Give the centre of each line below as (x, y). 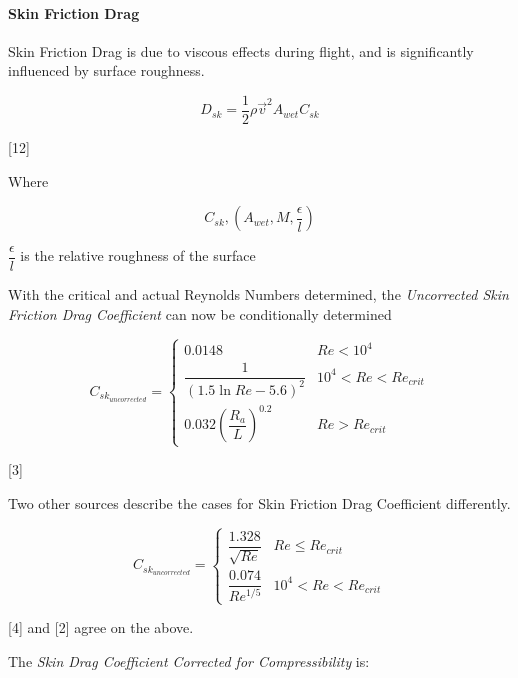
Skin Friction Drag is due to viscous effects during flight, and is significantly (241, 50)
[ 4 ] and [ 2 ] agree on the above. (101, 627)
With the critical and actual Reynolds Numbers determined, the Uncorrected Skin (258, 294)
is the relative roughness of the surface (138, 255)
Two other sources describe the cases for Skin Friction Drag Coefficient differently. (259, 503)
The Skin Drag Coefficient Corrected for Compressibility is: (189, 660)
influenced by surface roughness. (106, 70)
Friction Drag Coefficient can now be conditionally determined (200, 313)
